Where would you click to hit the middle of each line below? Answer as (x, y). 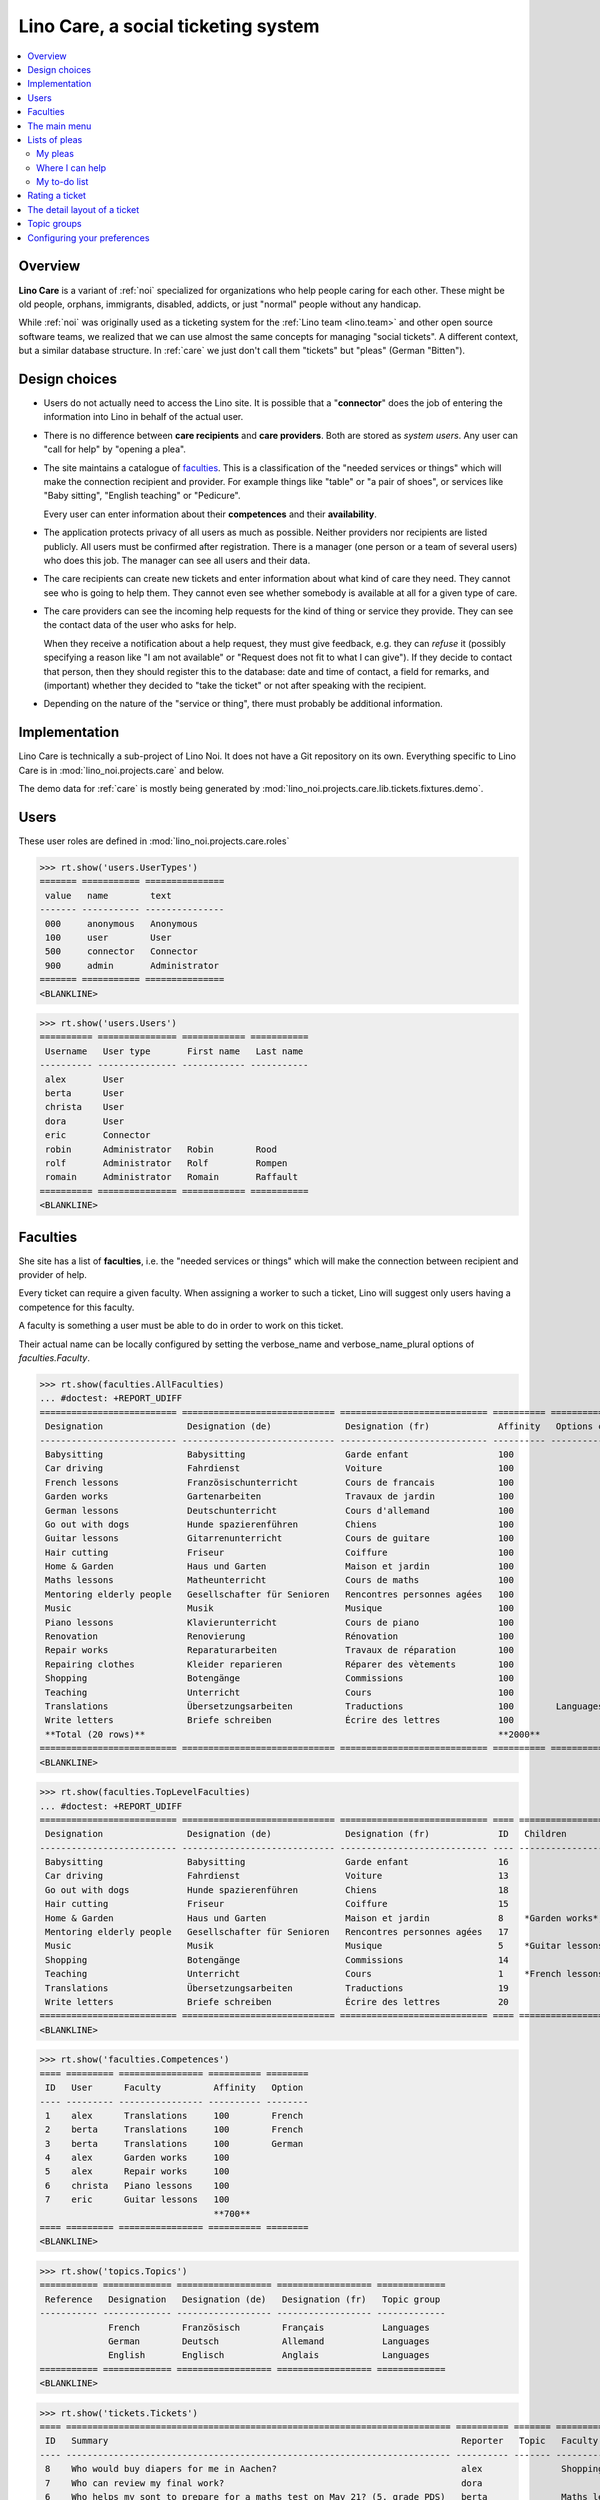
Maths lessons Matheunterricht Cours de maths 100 (280, 1580)
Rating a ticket (57, 196)
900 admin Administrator (132, 965)
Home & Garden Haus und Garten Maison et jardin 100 (280, 1566)
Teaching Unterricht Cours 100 (280, 1692)
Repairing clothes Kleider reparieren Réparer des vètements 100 (280, 1664)
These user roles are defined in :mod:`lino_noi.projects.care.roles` (154, 841)
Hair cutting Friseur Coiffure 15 (277, 1904)
